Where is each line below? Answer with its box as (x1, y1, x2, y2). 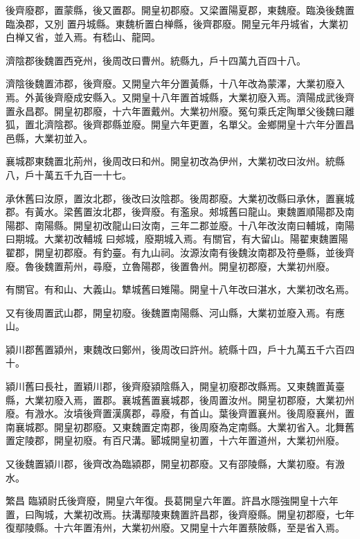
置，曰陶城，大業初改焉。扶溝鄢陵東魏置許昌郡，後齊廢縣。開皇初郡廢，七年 (6, 506, 354, 521)
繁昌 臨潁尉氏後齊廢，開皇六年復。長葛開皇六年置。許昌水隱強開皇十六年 (6, 493, 339, 508)
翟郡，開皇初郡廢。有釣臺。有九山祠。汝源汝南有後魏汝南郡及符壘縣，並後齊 (6, 245, 354, 259)
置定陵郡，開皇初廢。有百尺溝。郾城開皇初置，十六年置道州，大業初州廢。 (6, 433, 345, 448)
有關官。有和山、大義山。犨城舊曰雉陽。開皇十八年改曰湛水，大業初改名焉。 (6, 282, 354, 297)
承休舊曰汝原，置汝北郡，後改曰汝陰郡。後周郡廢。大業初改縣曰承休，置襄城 (6, 191, 354, 205)
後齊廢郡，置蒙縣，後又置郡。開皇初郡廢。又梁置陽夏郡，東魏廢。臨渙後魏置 (6, 3, 354, 17)
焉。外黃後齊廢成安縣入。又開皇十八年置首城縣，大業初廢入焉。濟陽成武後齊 (6, 89, 354, 104)
